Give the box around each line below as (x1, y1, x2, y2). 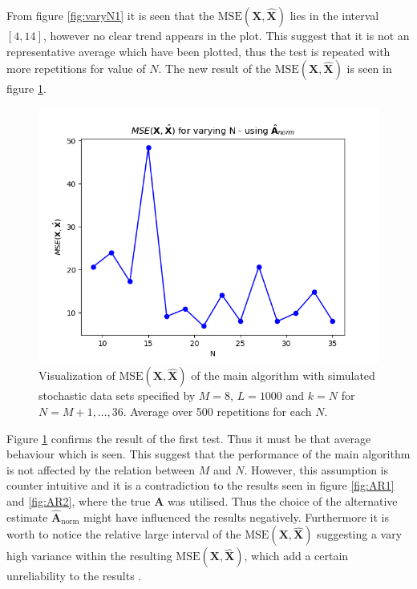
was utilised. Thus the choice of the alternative (168, 492, 398, 509)
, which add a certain (244, 547, 349, 564)
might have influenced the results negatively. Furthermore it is (83, 508, 389, 525)
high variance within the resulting (6, 547, 172, 564)
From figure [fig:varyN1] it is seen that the (6, 7, 215, 23)
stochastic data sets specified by (38, 387, 196, 404)
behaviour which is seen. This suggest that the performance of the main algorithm (6, 446, 411, 462)
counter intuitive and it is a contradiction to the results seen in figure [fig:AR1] (6, 477, 395, 494)
